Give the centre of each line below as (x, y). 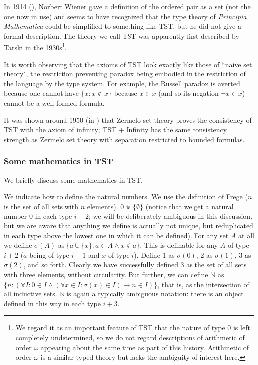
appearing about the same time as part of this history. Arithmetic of (145, 347)
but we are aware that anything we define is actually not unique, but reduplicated (129, 225)
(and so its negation (189, 93)
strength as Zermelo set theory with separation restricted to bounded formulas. (124, 139)
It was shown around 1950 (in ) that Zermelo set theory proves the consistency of (128, 119)
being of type (49, 255)
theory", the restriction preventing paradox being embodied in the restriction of (125, 74)
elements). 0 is (109, 206)
